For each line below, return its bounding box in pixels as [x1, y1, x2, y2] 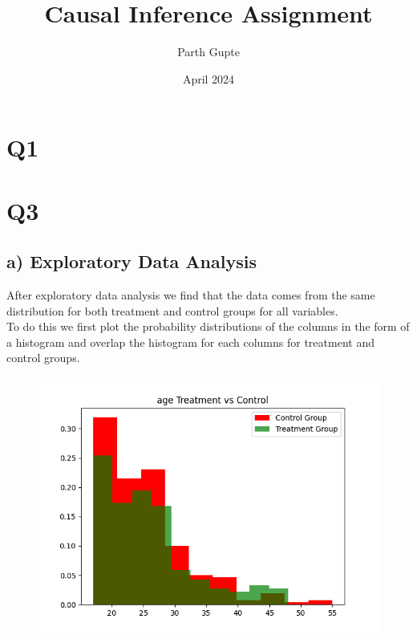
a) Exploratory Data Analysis [6, 249, 257, 274]
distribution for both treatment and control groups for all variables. [6, 302, 338, 319]
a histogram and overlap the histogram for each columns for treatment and [6, 333, 374, 350]
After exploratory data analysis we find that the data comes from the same [6, 287, 375, 303]
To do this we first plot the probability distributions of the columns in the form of [6, 318, 410, 335]
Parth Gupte [177, 43, 240, 60]
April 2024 [182, 70, 235, 87]
